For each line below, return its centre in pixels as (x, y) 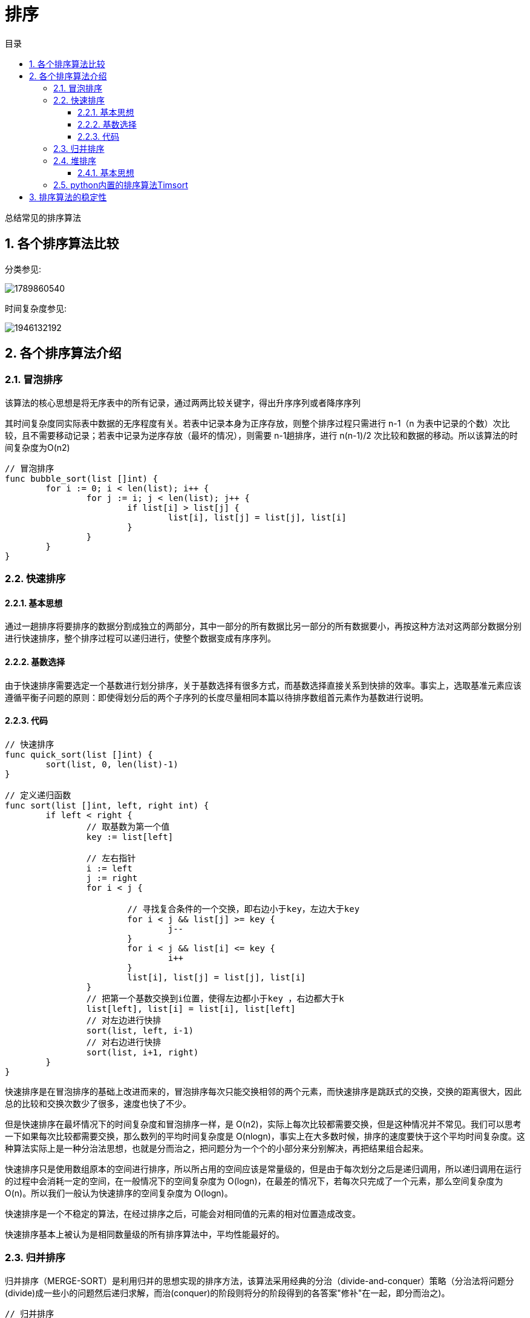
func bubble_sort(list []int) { (81, 478)
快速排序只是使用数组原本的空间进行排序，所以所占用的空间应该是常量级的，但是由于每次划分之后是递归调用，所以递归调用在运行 (263, 1169)
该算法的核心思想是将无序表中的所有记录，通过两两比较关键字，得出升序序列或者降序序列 (183, 402)
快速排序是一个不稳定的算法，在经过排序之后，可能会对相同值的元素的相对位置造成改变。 (183, 1213)
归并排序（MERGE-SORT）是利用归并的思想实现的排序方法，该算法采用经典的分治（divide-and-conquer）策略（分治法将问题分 (260, 1280)
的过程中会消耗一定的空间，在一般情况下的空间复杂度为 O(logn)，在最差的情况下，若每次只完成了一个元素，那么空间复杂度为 (254, 1181)
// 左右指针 (111, 858)
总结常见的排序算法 (43, 217)
